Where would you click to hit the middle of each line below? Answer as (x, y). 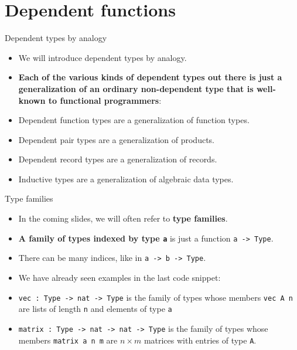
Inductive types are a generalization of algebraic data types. (126, 179)
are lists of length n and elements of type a (95, 309)
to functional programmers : (105, 100)
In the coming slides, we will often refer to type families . (123, 218)
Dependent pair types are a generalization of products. (116, 139)
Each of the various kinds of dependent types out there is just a (150, 77)
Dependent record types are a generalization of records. (118, 159)
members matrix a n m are (68, 340)
